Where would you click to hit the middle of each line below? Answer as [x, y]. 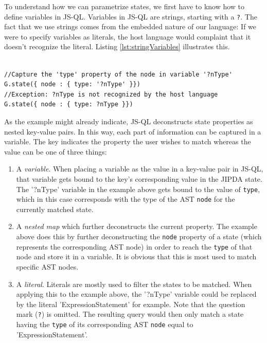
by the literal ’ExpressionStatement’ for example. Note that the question [131, 304]
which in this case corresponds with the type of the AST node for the [126, 199]
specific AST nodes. [47, 266]
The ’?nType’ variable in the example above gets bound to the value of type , [138, 189]
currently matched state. [55, 209]
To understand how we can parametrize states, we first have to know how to [124, 6]
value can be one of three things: [56, 151]
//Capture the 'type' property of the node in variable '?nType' [118, 74]
